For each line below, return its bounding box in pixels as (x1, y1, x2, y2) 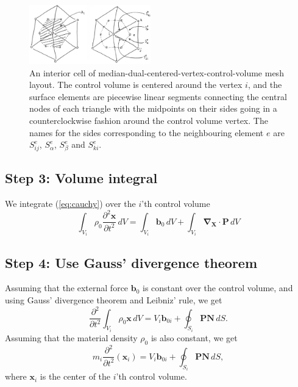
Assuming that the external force (5, 281, 129, 294)
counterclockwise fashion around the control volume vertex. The (29, 114, 268, 127)
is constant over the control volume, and (143, 281, 293, 294)
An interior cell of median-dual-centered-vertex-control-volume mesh (29, 66, 284, 79)
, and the (247, 78, 282, 91)
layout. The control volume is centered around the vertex (29, 78, 243, 91)
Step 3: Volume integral (5, 168, 158, 187)
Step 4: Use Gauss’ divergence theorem (5, 253, 258, 272)
